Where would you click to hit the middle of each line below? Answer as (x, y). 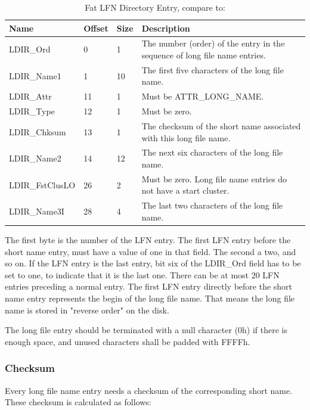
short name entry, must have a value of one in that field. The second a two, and (151, 251)
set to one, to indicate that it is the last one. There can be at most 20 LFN (142, 274)
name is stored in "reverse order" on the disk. (87, 310)
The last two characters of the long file (212, 205)
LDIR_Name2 (35, 158)
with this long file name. (186, 137)
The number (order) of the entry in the (213, 43)
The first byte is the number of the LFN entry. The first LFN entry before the (148, 240)
